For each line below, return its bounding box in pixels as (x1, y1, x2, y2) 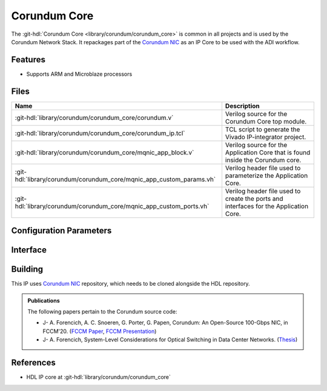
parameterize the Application (225, 171, 308, 180)
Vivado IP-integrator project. (225, 133, 306, 141)
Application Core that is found (225, 148, 311, 157)
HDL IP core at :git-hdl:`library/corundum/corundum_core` (26, 373, 171, 381)
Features (11, 54, 45, 65)
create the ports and (225, 194, 284, 203)
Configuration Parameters (11, 226, 112, 236)
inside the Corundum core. (225, 156, 302, 164)
